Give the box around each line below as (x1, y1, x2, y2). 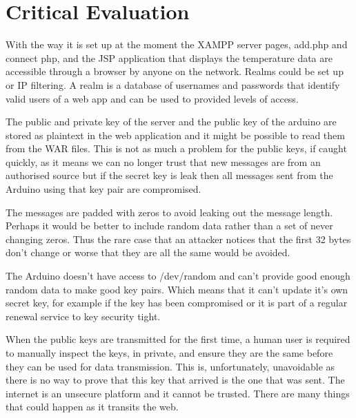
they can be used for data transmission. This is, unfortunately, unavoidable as (6, 359, 335, 373)
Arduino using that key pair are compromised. (6, 182, 201, 196)
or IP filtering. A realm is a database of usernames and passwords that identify (6, 77, 340, 92)
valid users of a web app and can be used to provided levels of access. (6, 91, 299, 105)
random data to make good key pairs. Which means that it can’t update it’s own (6, 282, 348, 296)
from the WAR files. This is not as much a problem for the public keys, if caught (6, 141, 347, 156)
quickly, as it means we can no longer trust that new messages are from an (6, 154, 321, 169)
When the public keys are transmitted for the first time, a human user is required (6, 332, 350, 346)
